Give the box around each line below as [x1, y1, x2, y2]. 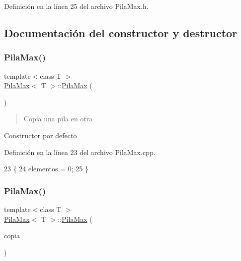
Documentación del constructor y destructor [4, 25, 238, 40]
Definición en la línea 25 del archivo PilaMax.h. [4, 1, 149, 11]
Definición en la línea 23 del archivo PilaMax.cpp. [4, 147, 156, 157]
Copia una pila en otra [23, 113, 93, 124]
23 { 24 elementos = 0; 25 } [4, 163, 88, 174]
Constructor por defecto [4, 130, 77, 140]
